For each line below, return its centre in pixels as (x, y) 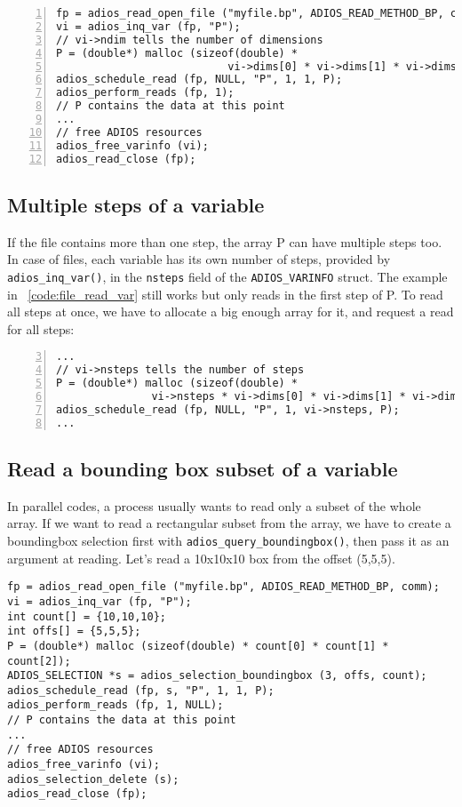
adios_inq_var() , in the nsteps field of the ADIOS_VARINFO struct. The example (227, 276)
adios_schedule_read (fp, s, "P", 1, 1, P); (141, 690)
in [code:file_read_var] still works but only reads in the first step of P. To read (225, 294)
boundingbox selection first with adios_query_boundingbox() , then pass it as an (228, 540)
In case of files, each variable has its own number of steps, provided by (199, 259)
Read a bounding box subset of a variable (203, 468)
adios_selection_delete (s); (93, 779)
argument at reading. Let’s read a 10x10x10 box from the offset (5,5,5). (201, 558)
